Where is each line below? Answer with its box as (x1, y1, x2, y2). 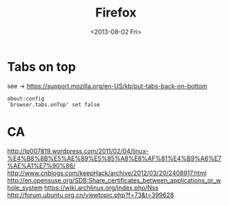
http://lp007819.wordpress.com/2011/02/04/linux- (7, 147, 149, 155)
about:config (7, 95, 45, 102)
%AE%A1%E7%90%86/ (7, 161, 76, 169)
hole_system (7, 183, 43, 192)
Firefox (95, 5, 137, 21)
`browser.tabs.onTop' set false (7, 101, 100, 108)
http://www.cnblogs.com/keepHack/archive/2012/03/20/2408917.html (7, 169, 207, 177)
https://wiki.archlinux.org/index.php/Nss (44, 183, 159, 192)
